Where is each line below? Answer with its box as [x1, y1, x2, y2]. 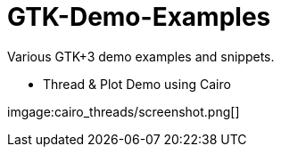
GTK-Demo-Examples [7, 2, 271, 32]
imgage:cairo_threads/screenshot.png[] [7, 103, 240, 119]
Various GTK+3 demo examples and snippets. [7, 48, 275, 64]
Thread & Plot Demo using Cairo [43, 76, 231, 92]
